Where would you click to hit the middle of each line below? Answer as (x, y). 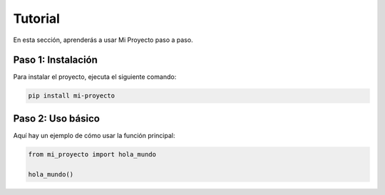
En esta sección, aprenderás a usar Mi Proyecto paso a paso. (103, 40)
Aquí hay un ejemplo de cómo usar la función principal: (94, 135)
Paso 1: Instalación (55, 60)
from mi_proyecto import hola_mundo (92, 154)
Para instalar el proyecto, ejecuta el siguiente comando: (95, 77)
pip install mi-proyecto (72, 96)
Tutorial (37, 19)
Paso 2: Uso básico (56, 118)
